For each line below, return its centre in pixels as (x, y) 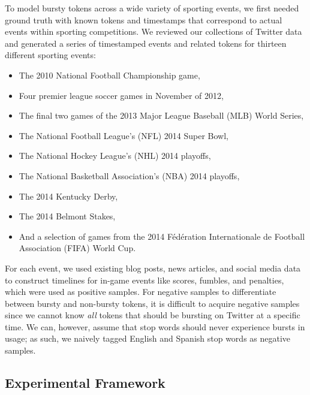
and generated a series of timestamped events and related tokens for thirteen (146, 43)
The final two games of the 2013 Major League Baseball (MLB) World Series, (161, 115)
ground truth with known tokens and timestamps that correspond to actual (144, 19)
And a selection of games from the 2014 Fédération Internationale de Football (162, 236)
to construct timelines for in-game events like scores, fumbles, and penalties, (145, 280)
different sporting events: (50, 55)
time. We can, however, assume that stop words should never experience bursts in (155, 326)
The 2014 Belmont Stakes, (67, 216)
